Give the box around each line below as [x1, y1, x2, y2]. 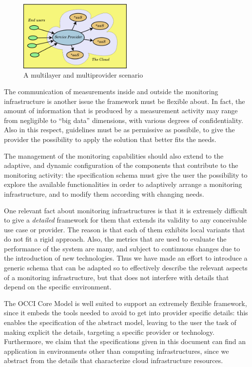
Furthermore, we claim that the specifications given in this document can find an [4, 336, 246, 347]
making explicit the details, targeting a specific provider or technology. [4, 326, 214, 337]
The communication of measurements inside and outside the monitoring [4, 86, 218, 96]
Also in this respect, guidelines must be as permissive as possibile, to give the [4, 124, 235, 135]
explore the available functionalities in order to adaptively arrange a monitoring [4, 179, 242, 189]
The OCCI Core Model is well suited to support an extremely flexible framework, [4, 298, 247, 308]
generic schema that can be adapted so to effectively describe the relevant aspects [4, 263, 248, 273]
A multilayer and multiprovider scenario [23, 70, 143, 80]
